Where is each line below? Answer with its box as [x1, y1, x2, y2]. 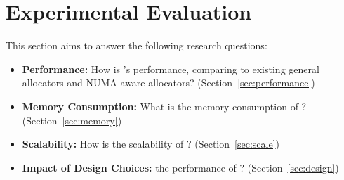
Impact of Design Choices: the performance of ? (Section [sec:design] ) [22, 160, 339, 174]
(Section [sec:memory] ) [22, 112, 122, 127]
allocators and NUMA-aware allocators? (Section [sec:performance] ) [22, 75, 315, 90]
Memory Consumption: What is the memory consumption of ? [22, 98, 307, 113]
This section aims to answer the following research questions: [6, 38, 267, 53]
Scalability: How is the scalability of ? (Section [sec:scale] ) [22, 136, 279, 151]
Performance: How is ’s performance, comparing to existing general [22, 61, 319, 76]
